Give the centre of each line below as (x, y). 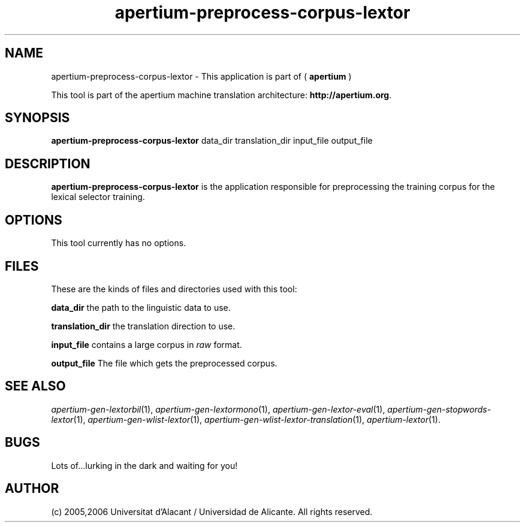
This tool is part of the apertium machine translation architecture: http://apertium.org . (221, 95)
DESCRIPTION (48, 163)
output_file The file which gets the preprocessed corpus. (164, 363)
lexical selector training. (98, 197)
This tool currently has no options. (119, 243)
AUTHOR (32, 489)
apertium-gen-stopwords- (439, 409)
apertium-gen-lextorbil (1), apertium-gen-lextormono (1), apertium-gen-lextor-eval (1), (218, 409)
